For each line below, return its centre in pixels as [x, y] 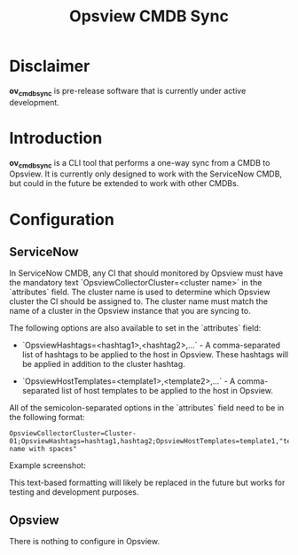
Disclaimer [50, 66]
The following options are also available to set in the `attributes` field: [135, 328]
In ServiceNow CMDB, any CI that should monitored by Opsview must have [146, 273]
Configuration [62, 219]
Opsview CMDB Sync [149, 16]
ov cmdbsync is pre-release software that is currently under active [128, 92]
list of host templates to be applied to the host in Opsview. [167, 391]
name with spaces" [43, 449]
